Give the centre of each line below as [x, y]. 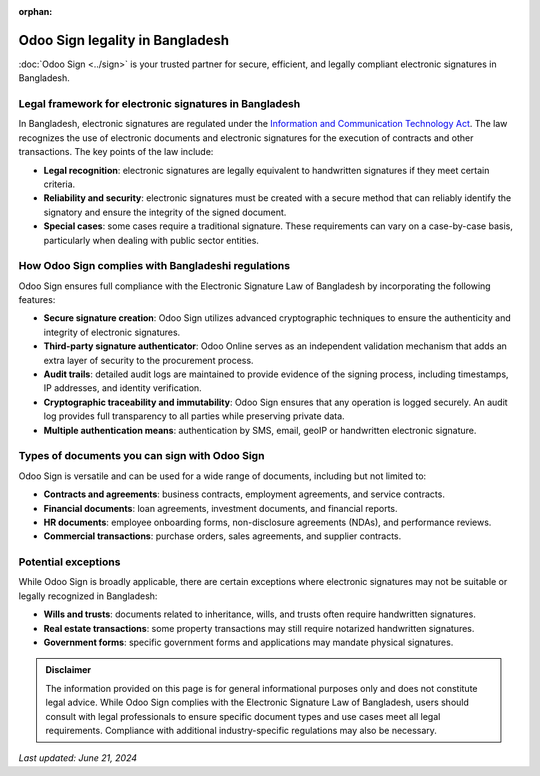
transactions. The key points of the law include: [116, 152]
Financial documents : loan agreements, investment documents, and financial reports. [221, 508]
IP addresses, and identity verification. [122, 388]
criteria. [59, 184]
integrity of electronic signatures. [112, 332]
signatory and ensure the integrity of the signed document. [165, 212]
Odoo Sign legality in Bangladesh [124, 40]
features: [37, 300]
